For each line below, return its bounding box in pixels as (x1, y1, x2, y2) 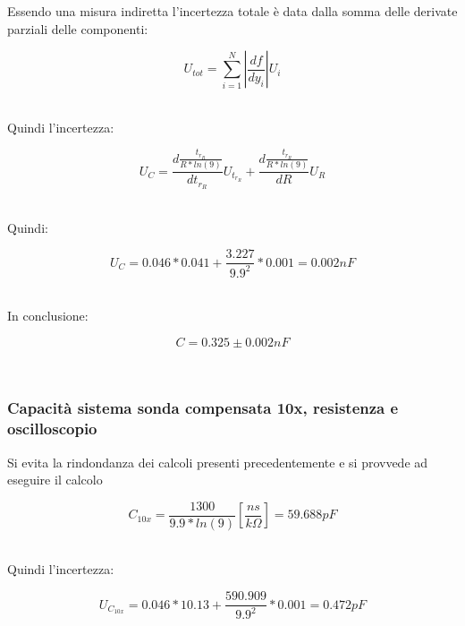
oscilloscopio (7, 417, 97, 440)
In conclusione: (7, 306, 89, 325)
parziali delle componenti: (7, 19, 148, 38)
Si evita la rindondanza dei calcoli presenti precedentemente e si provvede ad (7, 452, 428, 471)
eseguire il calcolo (7, 470, 103, 489)
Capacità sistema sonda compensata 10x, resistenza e (7, 397, 399, 419)
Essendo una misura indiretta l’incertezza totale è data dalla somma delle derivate (7, 2, 458, 20)
